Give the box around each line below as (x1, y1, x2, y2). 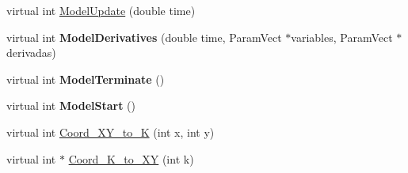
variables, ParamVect (291, 28, 393, 45)
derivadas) (6, 44, 56, 61)
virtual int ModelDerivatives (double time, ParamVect (6, 28, 282, 45)
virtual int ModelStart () (6, 97, 136, 114)
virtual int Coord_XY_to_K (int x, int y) (6, 123, 215, 140)
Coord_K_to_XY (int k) (68, 150, 194, 167)
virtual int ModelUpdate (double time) (6, 2, 196, 18)
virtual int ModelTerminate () (6, 70, 165, 87)
